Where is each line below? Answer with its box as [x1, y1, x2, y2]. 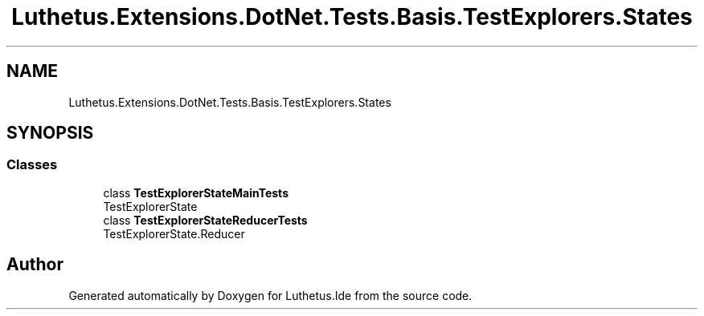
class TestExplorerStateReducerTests [103, 213, 308, 227]
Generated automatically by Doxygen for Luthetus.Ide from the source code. [68, 288, 473, 302]
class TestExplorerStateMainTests [103, 185, 289, 200]
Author [6, 254, 63, 275]
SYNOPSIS [6, 123, 94, 144]
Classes [6, 156, 58, 173]
